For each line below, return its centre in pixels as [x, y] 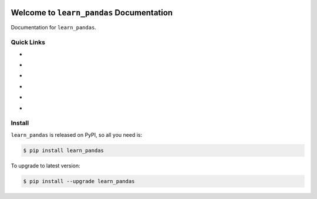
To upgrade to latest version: [45, 166]
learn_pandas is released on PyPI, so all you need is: [77, 134]
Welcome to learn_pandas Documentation [92, 13]
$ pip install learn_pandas [63, 150]
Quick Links [28, 42]
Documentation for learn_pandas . [54, 27]
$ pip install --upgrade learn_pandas [79, 181]
